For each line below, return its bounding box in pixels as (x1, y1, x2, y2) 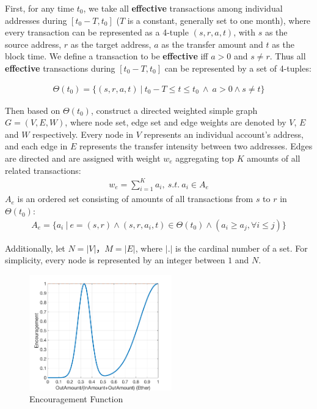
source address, (5, 37, 62, 50)
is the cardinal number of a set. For (175, 241, 308, 254)
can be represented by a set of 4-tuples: (164, 61, 312, 74)
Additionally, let (5, 241, 65, 254)
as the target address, (70, 37, 151, 50)
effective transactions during (5, 61, 115, 74)
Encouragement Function (29, 392, 123, 405)
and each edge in (5, 140, 68, 152)
